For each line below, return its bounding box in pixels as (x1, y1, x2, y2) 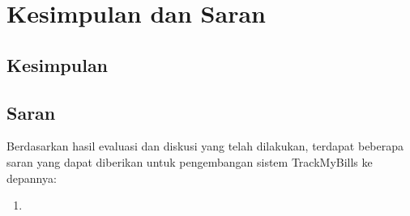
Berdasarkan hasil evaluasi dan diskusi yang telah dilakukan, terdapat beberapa (6, 138, 404, 155)
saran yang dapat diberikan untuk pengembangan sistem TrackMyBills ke (6, 153, 373, 170)
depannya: (6, 169, 57, 186)
